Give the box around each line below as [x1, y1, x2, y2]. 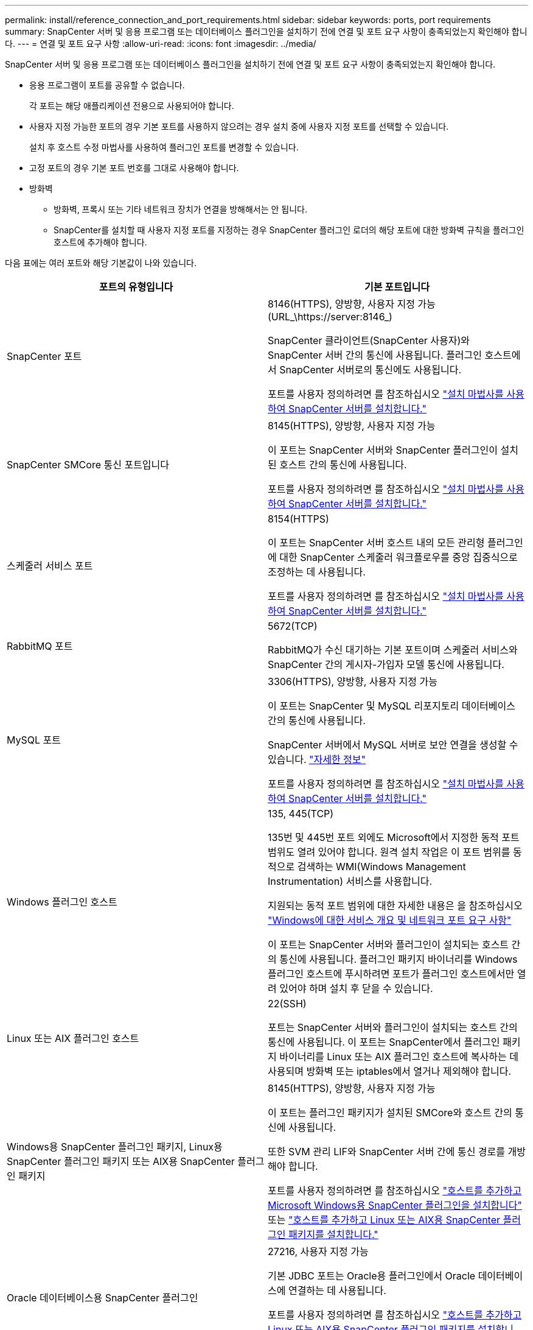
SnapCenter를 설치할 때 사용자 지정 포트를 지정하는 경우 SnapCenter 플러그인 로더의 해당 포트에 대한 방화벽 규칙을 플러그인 [54, 225, 524, 235]
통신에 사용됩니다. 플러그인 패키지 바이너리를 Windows [279, 953, 518, 965]
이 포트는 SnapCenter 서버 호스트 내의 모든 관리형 [268, 537, 485, 549]
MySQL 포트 [7, 734, 61, 746]
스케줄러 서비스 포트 [7, 560, 93, 572]
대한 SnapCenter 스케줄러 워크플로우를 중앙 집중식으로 [279, 551, 518, 563]
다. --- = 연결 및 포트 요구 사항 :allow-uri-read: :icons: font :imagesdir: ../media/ [5, 38, 316, 49]
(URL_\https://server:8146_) [268, 311, 392, 323]
